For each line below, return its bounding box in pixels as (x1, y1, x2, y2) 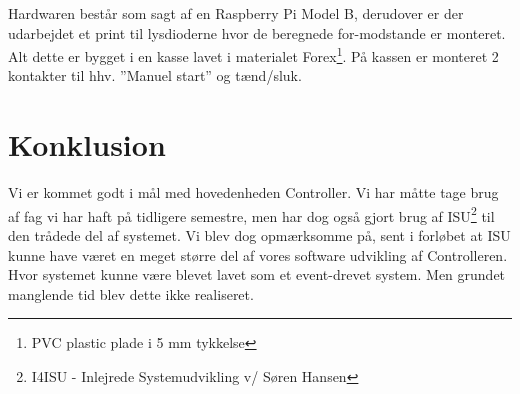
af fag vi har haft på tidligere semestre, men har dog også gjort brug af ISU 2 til (8, 202, 495, 226)
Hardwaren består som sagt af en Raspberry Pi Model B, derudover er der (8, 3, 464, 23)
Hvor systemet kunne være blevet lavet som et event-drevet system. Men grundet (8, 264, 506, 285)
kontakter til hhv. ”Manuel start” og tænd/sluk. (8, 65, 302, 86)
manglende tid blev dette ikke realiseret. (8, 283, 254, 304)
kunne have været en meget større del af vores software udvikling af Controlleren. (8, 244, 508, 265)
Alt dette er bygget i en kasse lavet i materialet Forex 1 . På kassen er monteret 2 (8, 43, 499, 66)
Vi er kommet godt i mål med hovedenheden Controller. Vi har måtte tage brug (8, 182, 499, 203)
